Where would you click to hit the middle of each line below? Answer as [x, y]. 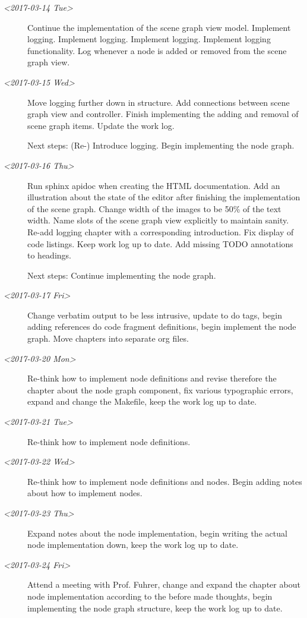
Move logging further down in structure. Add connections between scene [159, 102]
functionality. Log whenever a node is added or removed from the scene [157, 50]
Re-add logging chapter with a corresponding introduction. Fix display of [161, 231]
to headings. [49, 255]
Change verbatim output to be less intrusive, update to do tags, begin [155, 315]
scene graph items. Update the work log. [101, 125]
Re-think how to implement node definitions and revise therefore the [152, 378]
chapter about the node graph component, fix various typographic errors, [160, 390]
